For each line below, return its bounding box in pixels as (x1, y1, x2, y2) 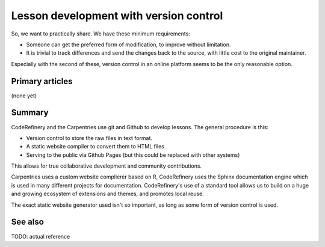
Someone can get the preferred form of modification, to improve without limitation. (26, 41, 231, 48)
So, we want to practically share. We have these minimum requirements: (11, 30, 191, 37)
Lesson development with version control (11, 9, 223, 22)
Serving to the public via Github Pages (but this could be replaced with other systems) (26, 151, 240, 159)
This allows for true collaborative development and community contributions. (11, 162, 202, 169)
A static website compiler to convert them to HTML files (26, 143, 165, 150)
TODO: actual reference (11, 233, 70, 240)
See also (11, 217, 45, 227)
